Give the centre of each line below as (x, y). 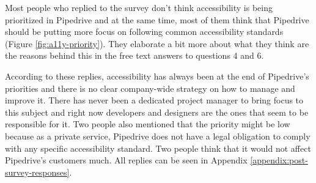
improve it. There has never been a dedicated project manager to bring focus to (154, 100)
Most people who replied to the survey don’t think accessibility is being (139, 7)
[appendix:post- (279, 160)
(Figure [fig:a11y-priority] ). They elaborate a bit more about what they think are (157, 43)
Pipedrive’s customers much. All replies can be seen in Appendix (126, 160)
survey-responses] (37, 172)
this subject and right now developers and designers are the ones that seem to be (157, 112)
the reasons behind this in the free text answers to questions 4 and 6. (134, 55)
